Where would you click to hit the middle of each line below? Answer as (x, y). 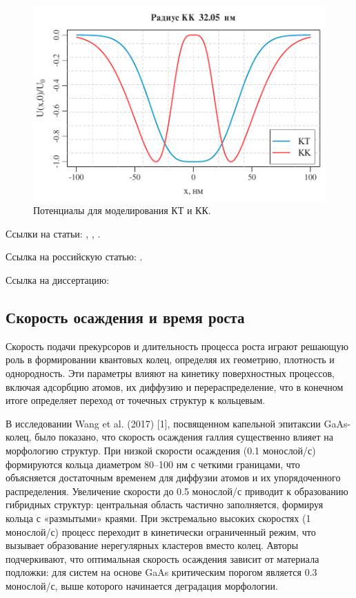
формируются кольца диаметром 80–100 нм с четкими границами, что (153, 464)
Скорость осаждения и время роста (125, 317)
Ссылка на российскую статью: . (74, 257)
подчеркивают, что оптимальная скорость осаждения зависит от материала (162, 558)
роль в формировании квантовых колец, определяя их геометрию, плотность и (170, 359)
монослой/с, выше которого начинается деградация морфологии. (142, 585)
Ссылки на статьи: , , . (53, 233)
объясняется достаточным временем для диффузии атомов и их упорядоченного (173, 478)
